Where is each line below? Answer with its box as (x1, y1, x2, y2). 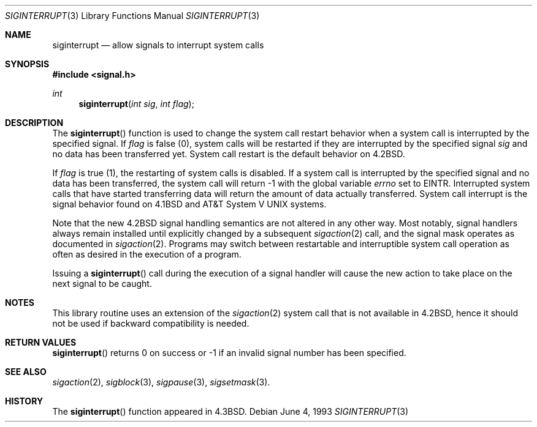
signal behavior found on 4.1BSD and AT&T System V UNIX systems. (52, 199, 327, 209)
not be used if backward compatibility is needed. (52, 318, 249, 329)
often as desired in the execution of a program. (52, 249, 242, 259)
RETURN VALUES (5, 337, 77, 347)
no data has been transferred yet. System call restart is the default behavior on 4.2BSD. (52, 149, 405, 159)
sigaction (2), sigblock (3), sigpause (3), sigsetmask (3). (52, 377, 270, 387)
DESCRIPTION (5, 117, 64, 128)
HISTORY (5, 396, 44, 406)
